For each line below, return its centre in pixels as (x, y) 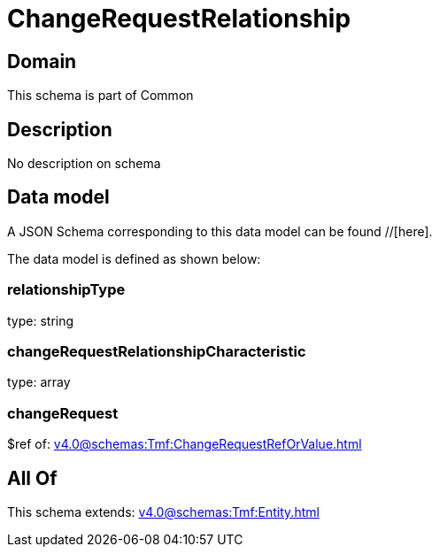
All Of (32, 478)
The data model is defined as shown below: (134, 258)
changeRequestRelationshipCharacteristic (157, 351)
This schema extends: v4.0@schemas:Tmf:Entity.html (163, 512)
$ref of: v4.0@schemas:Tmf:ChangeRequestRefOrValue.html (185, 444)
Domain (42, 61)
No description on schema (84, 164)
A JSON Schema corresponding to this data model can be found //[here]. (220, 231)
